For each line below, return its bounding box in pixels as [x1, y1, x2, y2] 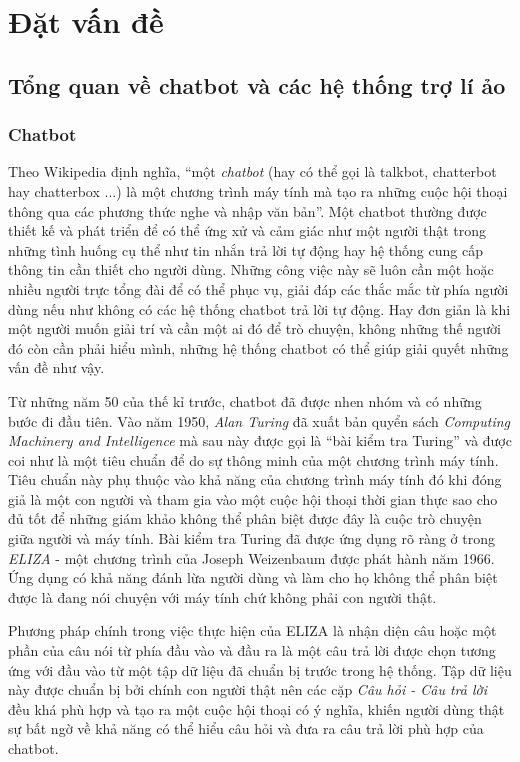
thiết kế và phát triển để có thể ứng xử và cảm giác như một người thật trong [8, 220, 487, 241]
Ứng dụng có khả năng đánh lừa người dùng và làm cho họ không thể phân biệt [8, 567, 498, 588]
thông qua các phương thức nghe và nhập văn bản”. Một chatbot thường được [8, 200, 487, 221]
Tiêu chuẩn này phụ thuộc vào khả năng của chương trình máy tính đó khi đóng [8, 469, 502, 490]
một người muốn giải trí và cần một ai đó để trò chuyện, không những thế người [8, 318, 501, 339]
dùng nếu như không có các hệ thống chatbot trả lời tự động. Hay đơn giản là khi [8, 298, 511, 319]
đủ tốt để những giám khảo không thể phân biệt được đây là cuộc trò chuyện [8, 508, 482, 529]
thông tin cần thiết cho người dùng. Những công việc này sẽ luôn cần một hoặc [8, 259, 494, 280]
